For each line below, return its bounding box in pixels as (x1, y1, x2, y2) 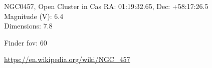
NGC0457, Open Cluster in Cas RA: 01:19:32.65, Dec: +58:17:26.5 (4, 1, 208, 11)
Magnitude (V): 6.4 (4, 10, 64, 21)
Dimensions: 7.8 (4, 20, 53, 31)
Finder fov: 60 (4, 37, 47, 47)
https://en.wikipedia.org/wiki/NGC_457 (4, 54, 130, 64)
